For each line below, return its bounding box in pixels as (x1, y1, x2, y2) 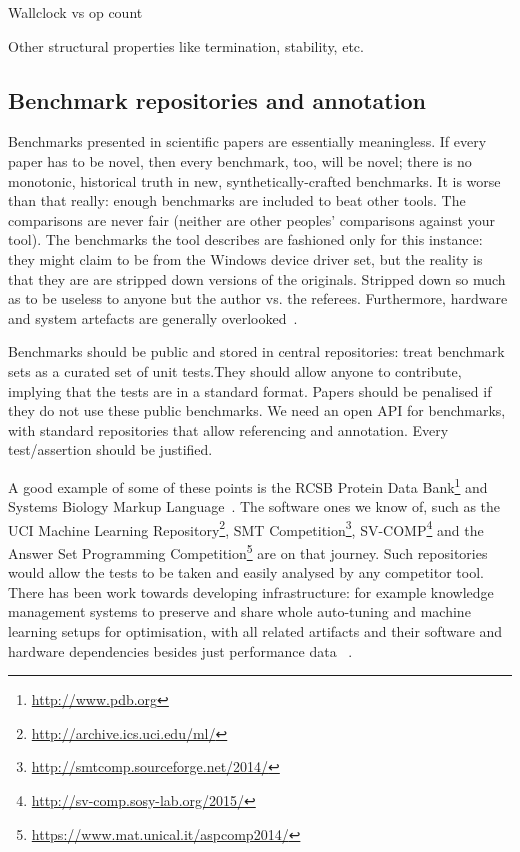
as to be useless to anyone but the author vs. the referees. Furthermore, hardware (8, 288, 508, 309)
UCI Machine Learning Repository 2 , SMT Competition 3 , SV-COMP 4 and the (8, 516, 484, 540)
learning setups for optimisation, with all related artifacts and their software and (8, 621, 503, 642)
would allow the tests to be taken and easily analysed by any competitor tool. (8, 562, 484, 583)
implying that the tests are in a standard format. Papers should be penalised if (8, 380, 492, 401)
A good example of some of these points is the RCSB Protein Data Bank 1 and (8, 473, 488, 497)
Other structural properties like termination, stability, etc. (8, 35, 364, 56)
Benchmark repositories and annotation (8, 84, 426, 115)
